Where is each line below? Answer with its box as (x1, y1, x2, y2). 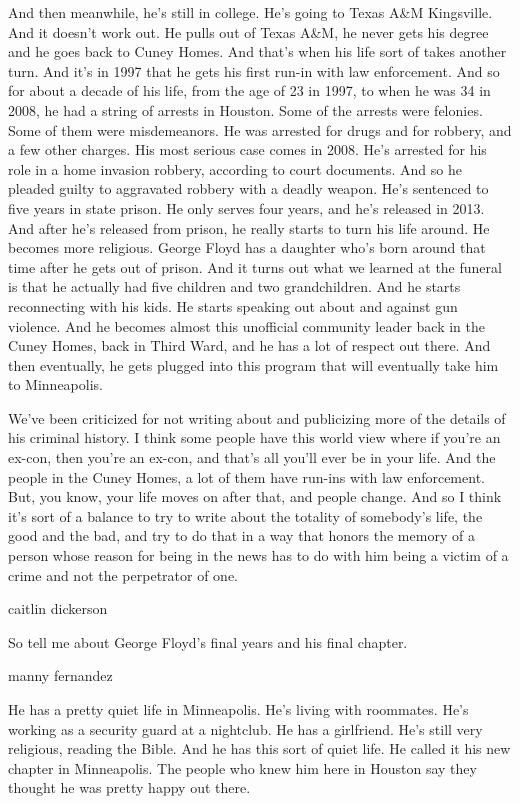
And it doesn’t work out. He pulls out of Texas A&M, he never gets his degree (8, 21, 489, 42)
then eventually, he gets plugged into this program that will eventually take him (8, 354, 499, 375)
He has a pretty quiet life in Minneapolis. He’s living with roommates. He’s (8, 699, 469, 719)
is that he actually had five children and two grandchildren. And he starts (8, 276, 461, 297)
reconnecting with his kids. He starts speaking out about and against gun (8, 295, 458, 316)
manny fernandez (8, 665, 113, 686)
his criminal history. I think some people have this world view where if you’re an (8, 427, 501, 448)
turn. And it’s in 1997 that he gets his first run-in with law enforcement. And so (8, 60, 500, 81)
